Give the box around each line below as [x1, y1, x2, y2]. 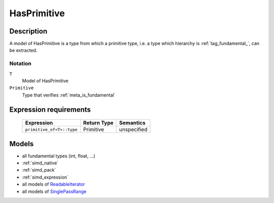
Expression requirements [9, 105, 91, 114]
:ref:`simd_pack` [22, 167, 56, 173]
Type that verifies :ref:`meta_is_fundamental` [22, 92, 116, 98]
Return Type [83, 119, 114, 126]
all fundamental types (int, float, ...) [22, 153, 96, 159]
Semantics [119, 119, 146, 126]
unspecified [119, 126, 148, 133]
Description [9, 27, 48, 36]
